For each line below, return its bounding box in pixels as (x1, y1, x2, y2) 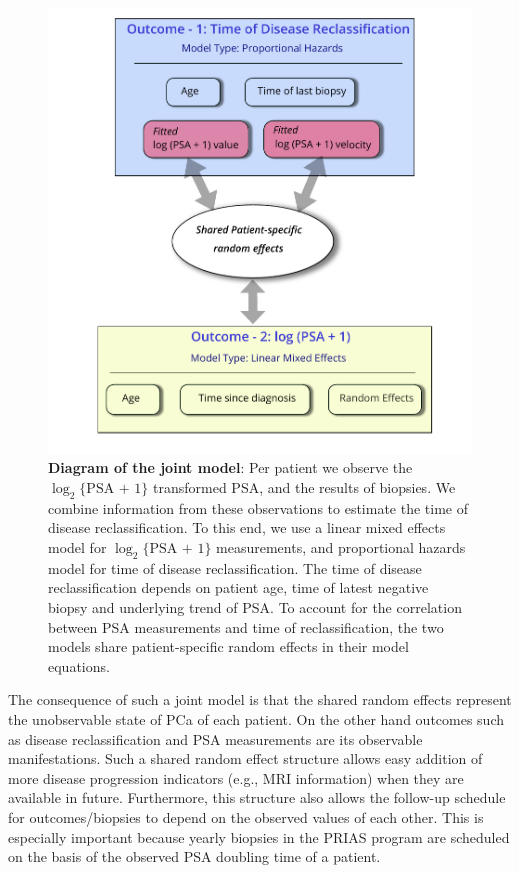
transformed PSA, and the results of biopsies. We (153, 477, 456, 497)
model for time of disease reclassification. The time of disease (48, 557, 422, 578)
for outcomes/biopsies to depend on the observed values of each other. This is (8, 806, 484, 827)
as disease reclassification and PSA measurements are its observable (8, 728, 423, 749)
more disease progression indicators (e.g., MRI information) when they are (8, 767, 464, 788)
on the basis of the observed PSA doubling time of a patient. (8, 846, 381, 867)
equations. (48, 655, 110, 676)
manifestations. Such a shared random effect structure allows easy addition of (8, 748, 483, 769)
